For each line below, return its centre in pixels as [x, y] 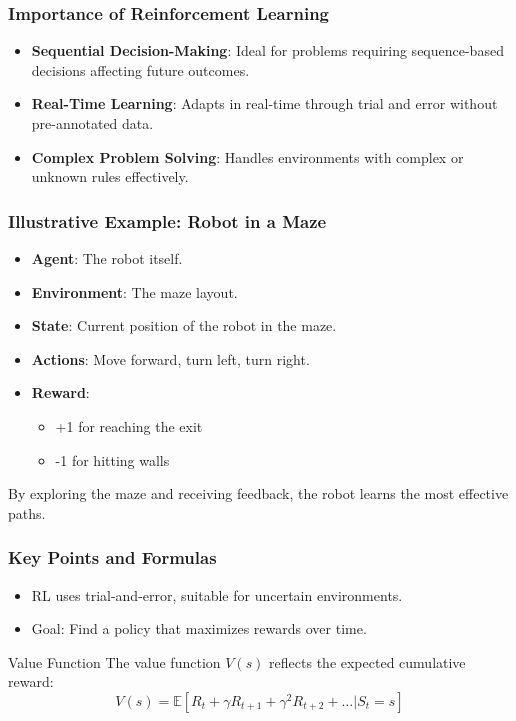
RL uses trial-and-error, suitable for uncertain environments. [217, 594]
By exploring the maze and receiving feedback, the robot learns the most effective [258, 493]
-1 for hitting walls [112, 459]
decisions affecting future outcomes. [140, 69]
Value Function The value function [114, 661]
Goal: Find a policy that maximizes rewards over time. [199, 628]
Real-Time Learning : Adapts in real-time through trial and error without [264, 103]
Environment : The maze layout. [134, 291]
